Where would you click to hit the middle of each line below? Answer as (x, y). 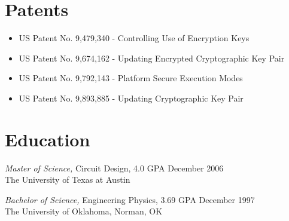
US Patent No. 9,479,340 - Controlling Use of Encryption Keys (134, 38)
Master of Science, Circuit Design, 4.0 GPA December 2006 (114, 168)
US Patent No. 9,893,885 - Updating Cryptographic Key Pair (131, 98)
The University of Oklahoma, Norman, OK (84, 211)
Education (48, 139)
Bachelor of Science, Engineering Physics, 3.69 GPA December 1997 (130, 199)
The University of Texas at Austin (68, 179)
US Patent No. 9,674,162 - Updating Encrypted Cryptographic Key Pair (152, 58)
